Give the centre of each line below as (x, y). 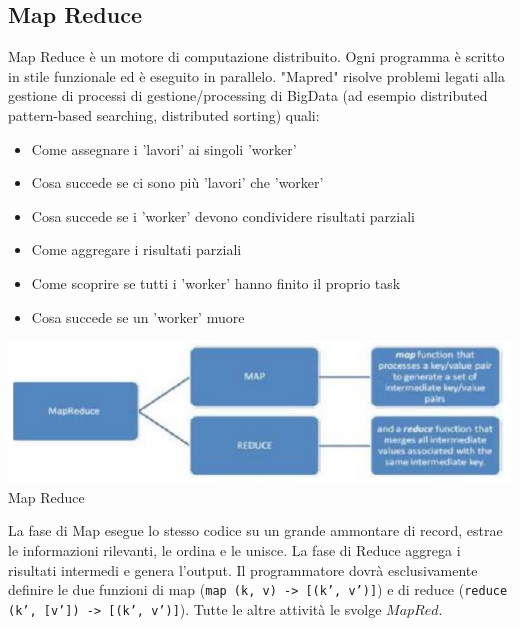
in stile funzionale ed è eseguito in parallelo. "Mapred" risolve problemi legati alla (256, 75)
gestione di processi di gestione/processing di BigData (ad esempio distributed (248, 95)
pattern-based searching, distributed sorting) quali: (164, 114)
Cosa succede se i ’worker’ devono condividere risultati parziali (223, 215)
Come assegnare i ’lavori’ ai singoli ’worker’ (164, 148)
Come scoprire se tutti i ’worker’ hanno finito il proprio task (216, 282)
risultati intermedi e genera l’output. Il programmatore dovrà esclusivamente (243, 569)
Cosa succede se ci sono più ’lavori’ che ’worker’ (177, 182)
